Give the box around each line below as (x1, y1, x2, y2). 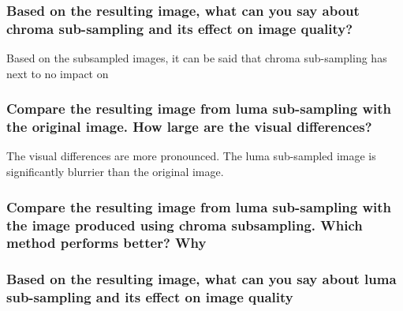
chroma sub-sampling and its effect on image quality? (6, 18, 353, 38)
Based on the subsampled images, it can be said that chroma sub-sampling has (6, 50, 387, 66)
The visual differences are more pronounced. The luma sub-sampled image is (6, 148, 376, 164)
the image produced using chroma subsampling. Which (6, 215, 363, 234)
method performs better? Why (6, 233, 207, 253)
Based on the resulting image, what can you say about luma (6, 269, 397, 289)
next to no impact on (6, 65, 109, 81)
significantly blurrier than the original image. (6, 163, 224, 180)
